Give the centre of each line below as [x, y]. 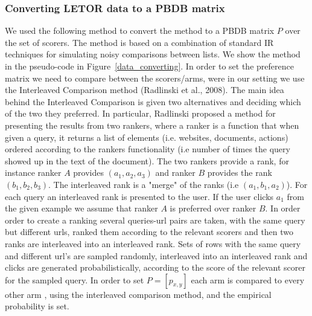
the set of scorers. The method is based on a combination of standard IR [139, 42]
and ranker [175, 173]
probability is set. [37, 306]
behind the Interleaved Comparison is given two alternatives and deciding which [153, 101]
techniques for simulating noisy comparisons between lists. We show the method [153, 54]
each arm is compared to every [248, 279]
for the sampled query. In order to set [75, 279]
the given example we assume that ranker [81, 208]
